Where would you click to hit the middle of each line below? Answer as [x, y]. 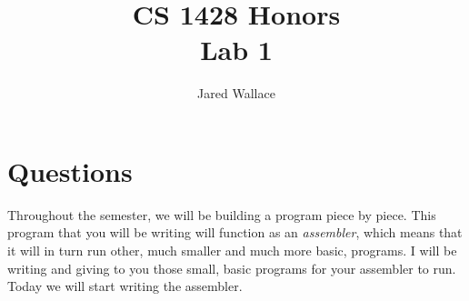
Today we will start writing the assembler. [125, 286]
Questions [70, 171]
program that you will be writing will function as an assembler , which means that [235, 232]
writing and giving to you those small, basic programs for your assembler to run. [232, 268]
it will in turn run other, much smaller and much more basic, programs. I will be [232, 251]
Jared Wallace [236, 93]
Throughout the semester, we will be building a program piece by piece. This [222, 214]
